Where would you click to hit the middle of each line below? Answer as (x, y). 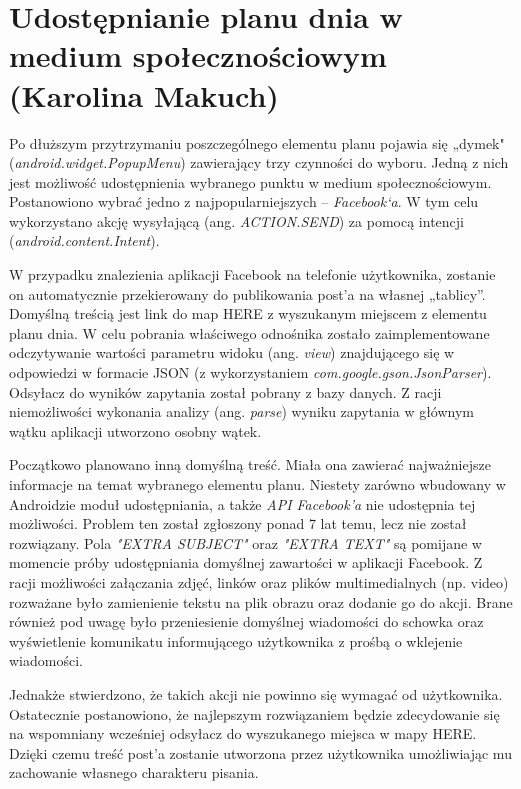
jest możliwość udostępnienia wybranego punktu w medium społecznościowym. (250, 181)
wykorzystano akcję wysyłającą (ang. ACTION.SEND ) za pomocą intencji (236, 220)
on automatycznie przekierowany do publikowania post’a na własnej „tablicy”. (247, 293)
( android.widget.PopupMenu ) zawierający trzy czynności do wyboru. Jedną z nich (259, 162)
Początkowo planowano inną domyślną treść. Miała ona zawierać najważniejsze (250, 464)
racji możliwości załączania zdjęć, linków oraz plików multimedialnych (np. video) (259, 581)
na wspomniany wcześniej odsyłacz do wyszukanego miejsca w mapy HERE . (243, 733)
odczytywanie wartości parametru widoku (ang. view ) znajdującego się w (232, 352)
